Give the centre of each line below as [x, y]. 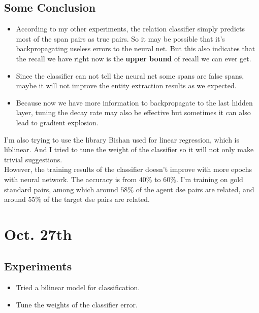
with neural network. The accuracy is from [71, 179]
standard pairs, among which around [61, 189]
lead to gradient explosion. [57, 122]
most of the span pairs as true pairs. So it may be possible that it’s [120, 38]
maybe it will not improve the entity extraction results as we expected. [126, 85]
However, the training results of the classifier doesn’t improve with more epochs [128, 169]
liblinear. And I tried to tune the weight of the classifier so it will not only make [129, 149]
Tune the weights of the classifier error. [77, 304]
